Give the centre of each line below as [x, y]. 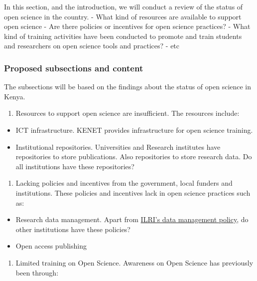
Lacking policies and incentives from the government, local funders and [124, 183]
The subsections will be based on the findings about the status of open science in [128, 87]
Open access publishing [51, 246]
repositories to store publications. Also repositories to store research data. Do [134, 156]
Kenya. [15, 96]
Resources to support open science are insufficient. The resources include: [128, 113]
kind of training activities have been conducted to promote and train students [123, 36]
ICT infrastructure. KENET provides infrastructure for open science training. [134, 130]
